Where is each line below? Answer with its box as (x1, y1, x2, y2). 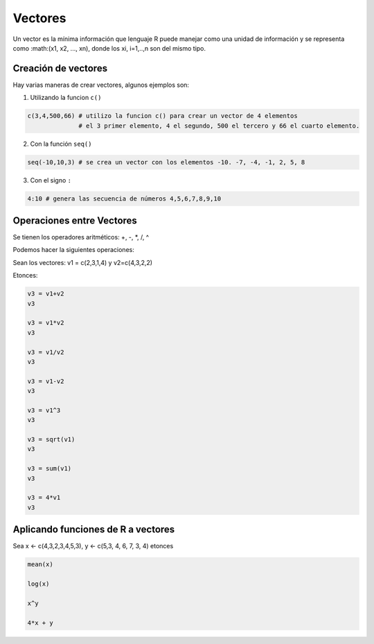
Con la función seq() (30, 139, 92, 148)
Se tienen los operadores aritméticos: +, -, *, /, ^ (12, 233, 149, 241)
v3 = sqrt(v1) (27, 436, 75, 443)
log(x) (27, 580, 50, 588)
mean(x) (27, 561, 53, 568)
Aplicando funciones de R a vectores (12, 524, 175, 536)
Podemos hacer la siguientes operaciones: (12, 246, 134, 254)
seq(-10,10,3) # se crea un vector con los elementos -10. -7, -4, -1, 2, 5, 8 (27, 158, 305, 166)
